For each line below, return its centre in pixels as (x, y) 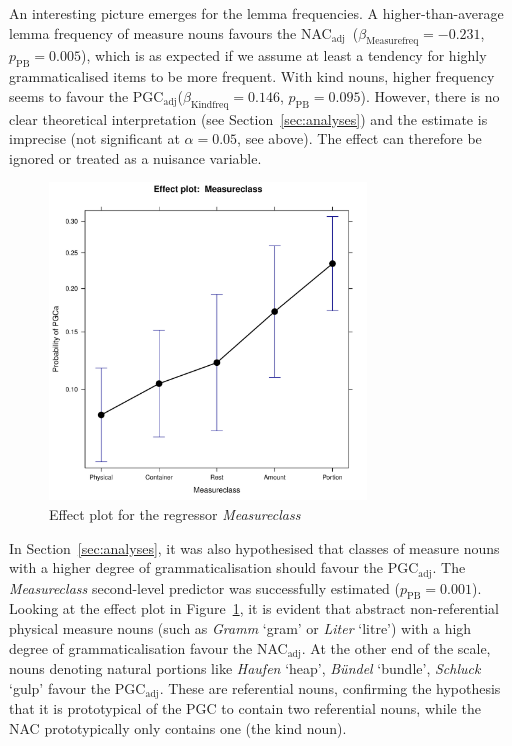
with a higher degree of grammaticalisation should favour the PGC (214, 567)
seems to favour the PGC (86, 95)
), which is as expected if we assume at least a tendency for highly (284, 55)
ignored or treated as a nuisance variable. (135, 157)
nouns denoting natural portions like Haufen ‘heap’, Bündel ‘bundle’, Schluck (245, 668)
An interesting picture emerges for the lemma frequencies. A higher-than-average (256, 13)
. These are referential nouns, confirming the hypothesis (330, 687)
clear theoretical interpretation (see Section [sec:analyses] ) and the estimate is (248, 118)
